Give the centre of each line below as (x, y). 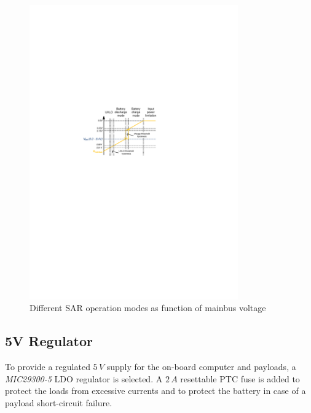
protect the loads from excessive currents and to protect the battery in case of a (155, 391)
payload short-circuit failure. (59, 402)
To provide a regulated (48, 367)
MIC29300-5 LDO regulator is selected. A (84, 378)
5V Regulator (49, 341)
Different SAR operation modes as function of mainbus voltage (148, 308)
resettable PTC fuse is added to (240, 378)
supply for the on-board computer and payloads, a (201, 367)
